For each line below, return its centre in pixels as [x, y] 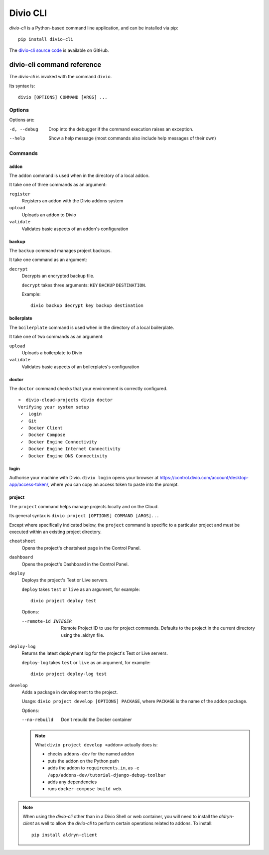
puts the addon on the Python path [83, 761]
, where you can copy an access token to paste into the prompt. [113, 485]
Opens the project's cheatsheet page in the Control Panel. [81, 548]
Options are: [22, 120]
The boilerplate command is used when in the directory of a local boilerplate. [92, 327]
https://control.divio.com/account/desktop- [204, 478]
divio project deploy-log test [69, 674]
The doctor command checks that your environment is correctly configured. [88, 389]
